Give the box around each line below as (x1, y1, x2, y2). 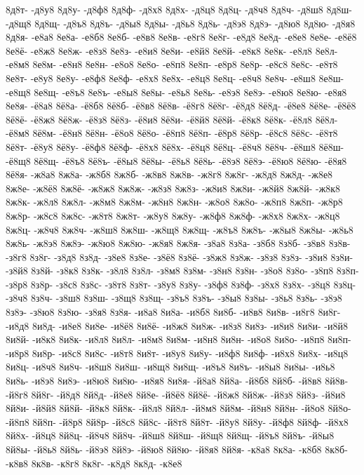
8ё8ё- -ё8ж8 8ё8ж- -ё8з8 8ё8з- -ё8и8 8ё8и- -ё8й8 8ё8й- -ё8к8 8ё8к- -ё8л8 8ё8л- (6, 112, 338, 126)
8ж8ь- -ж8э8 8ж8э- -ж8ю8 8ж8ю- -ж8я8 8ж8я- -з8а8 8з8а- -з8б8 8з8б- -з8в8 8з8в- (6, 236, 351, 250)
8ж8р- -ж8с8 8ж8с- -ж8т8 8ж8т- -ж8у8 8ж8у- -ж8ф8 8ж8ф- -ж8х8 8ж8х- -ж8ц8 (6, 208, 340, 222)
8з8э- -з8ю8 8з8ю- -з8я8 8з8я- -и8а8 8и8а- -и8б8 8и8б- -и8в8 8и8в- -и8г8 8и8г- (6, 305, 341, 319)
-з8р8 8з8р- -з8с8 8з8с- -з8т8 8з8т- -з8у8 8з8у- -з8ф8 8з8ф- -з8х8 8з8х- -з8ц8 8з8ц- (6, 276, 356, 291)
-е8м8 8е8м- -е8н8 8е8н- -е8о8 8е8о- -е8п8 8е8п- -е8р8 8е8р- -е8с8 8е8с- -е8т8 (6, 57, 338, 72)
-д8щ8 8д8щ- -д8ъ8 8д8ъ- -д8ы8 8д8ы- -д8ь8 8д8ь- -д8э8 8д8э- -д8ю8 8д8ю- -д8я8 (6, 15, 356, 30)
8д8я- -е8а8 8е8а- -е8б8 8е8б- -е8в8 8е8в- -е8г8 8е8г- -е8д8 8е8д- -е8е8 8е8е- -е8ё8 (6, 29, 357, 44)
